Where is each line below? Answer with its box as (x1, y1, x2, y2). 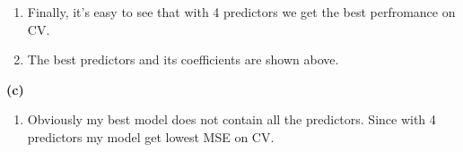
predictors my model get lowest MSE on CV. (27, 127, 275, 146)
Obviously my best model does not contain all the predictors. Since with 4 (27, 110, 436, 129)
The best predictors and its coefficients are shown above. (27, 50, 339, 69)
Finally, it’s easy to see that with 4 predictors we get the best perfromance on (27, 3, 456, 21)
